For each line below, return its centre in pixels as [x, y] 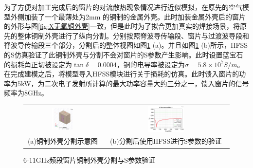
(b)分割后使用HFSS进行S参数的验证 [166, 141]
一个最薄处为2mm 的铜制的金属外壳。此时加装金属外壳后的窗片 [145, 16]
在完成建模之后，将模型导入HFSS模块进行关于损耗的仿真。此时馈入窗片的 [122, 74]
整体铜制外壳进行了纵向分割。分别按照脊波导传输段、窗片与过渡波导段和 [133, 35]
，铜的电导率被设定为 [151, 64]
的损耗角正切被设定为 [38, 64]
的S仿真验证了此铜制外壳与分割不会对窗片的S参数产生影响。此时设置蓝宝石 [124, 54]
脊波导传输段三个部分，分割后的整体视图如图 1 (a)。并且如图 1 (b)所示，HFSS [126, 45]
